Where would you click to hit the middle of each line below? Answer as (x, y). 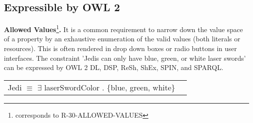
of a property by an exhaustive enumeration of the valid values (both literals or (122, 39)
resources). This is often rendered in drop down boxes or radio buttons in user (120, 48)
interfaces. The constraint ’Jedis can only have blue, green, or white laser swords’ (125, 58)
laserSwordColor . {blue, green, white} (110, 87)
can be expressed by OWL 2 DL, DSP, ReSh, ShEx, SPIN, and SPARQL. (114, 67)
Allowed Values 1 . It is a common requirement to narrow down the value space (124, 28)
